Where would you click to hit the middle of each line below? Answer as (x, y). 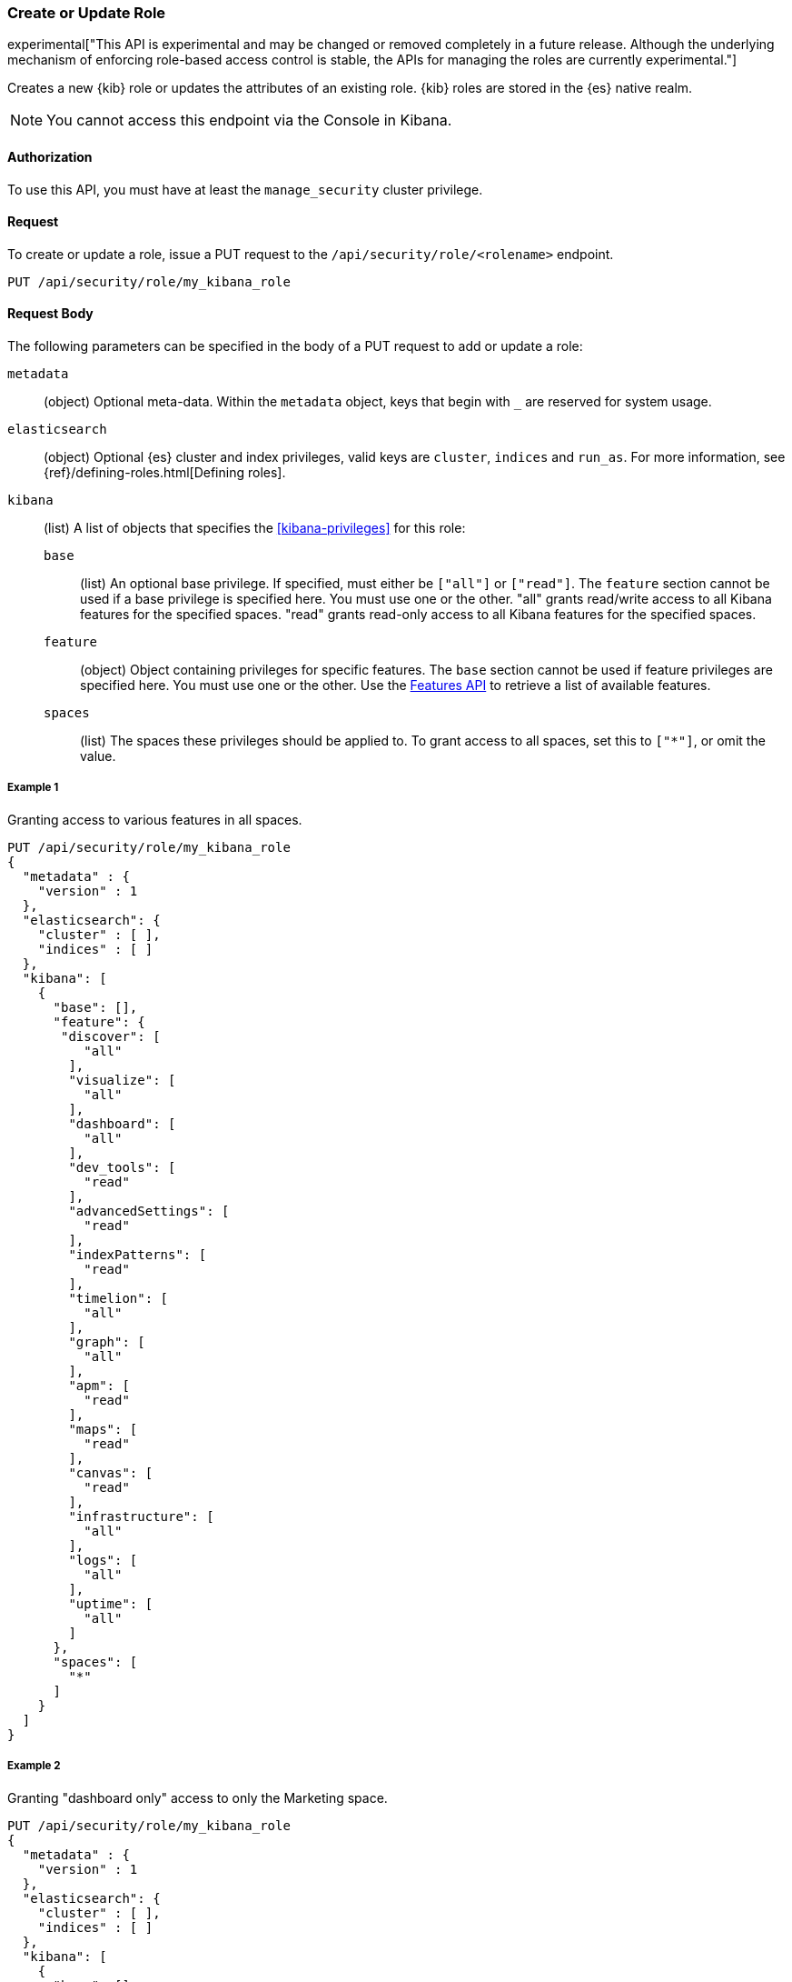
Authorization (50, 156)
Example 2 (34, 1766)
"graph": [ (107, 1341)
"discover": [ (111, 1036)
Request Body (50, 314)
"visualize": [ (122, 1080)
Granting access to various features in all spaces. (155, 819)
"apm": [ (99, 1385)
